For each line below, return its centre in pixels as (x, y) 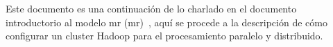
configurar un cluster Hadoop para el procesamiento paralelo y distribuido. (164, 36)
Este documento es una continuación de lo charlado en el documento (151, 8)
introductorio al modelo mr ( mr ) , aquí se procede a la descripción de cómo (166, 22)
